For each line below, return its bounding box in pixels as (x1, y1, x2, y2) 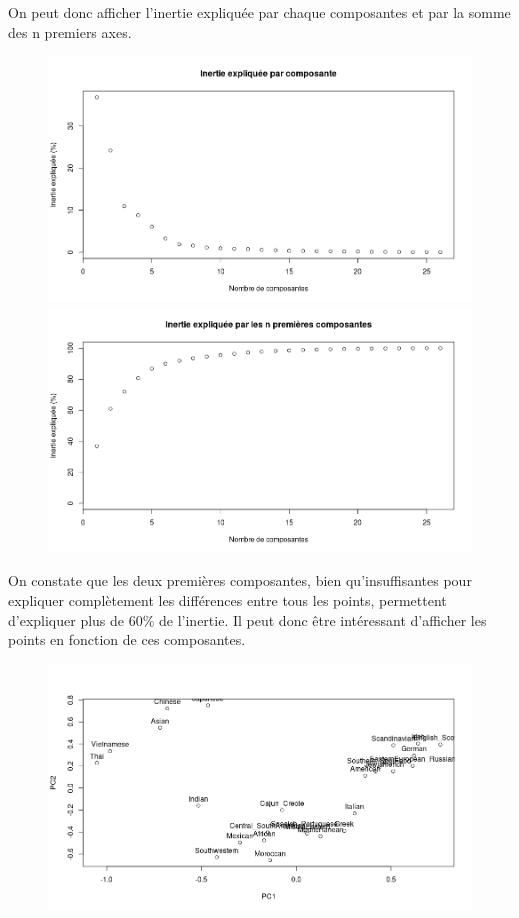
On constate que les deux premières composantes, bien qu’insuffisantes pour (8, 570, 472, 591)
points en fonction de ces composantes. (8, 629, 246, 650)
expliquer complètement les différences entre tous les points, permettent (8, 590, 447, 611)
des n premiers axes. (8, 21, 132, 42)
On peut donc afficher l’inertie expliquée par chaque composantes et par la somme (8, 2, 511, 22)
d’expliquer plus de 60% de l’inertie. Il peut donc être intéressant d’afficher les (8, 609, 487, 630)
